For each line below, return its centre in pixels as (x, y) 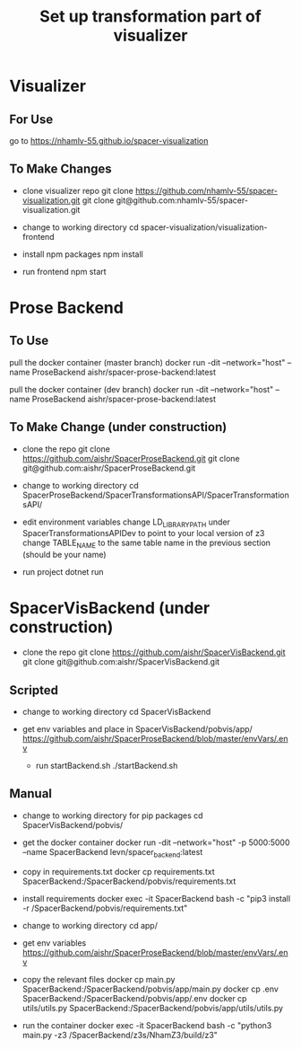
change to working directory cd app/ (90, 925)
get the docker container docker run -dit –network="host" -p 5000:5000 (156, 842)
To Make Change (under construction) (118, 427)
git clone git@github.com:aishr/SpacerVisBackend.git (121, 662)
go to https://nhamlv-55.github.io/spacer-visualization (109, 141)
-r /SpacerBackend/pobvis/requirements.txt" (105, 908)
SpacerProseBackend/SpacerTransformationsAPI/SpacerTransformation (155, 495)
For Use (31, 119)
